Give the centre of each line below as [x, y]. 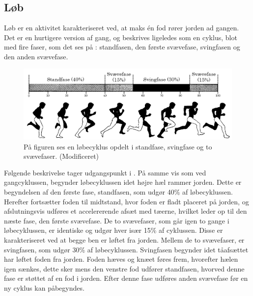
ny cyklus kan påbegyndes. [44, 287]
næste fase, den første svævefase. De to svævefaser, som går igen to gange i [117, 220]
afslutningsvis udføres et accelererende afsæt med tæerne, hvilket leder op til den [126, 211]
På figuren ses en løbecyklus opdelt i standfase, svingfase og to [118, 146]
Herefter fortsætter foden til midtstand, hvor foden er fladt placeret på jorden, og [126, 201]
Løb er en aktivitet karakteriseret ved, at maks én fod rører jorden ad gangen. [122, 28]
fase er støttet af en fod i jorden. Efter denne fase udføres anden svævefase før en [126, 278]
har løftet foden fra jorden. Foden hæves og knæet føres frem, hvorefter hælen [121, 259]
